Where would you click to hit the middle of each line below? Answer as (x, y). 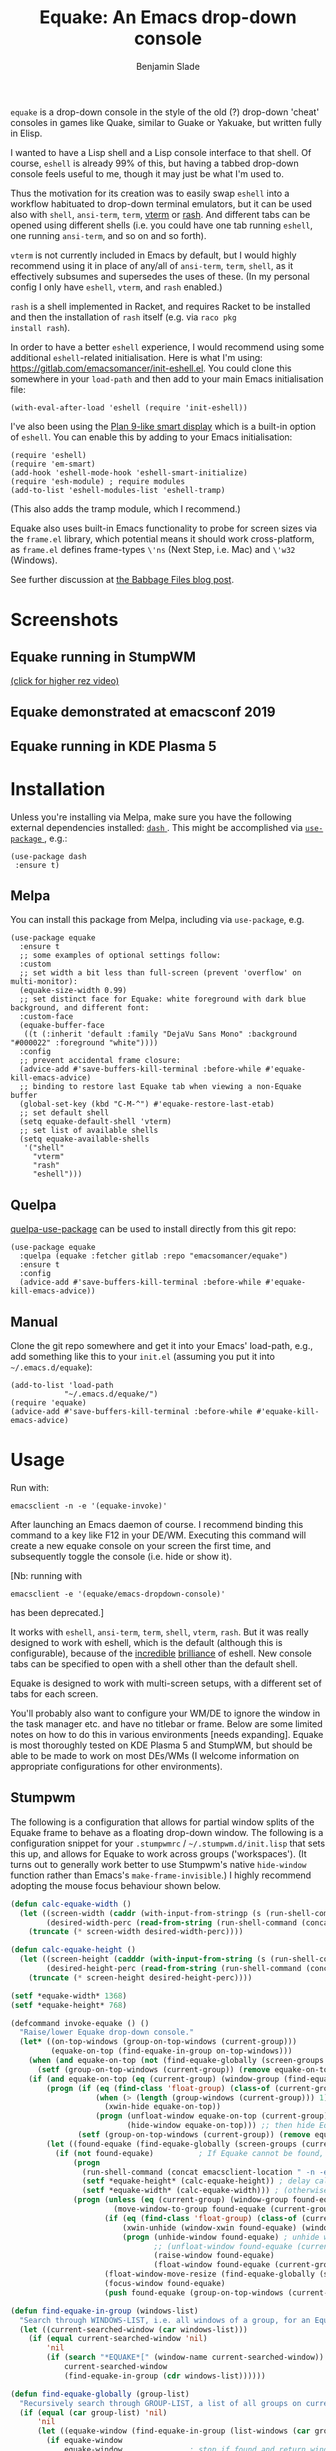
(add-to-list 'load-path (62, 1386)
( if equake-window (84, 2441)
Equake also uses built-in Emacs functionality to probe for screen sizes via (164, 528)
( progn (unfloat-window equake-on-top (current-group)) (214, 2116)
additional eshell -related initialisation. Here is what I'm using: (136, 357)
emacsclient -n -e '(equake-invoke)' (89, 1506)
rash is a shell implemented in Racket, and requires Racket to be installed (160, 306)
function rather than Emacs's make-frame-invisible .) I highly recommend (161, 1875)
